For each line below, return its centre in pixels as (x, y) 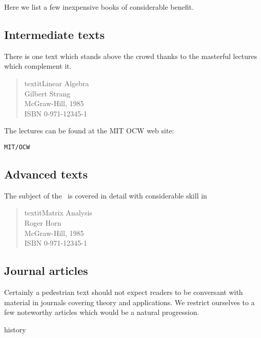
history (15, 329)
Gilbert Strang (47, 93)
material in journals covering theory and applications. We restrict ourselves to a (129, 302)
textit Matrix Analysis (58, 213)
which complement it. (38, 66)
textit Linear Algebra (57, 83)
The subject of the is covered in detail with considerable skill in (106, 195)
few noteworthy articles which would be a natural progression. (102, 312)
